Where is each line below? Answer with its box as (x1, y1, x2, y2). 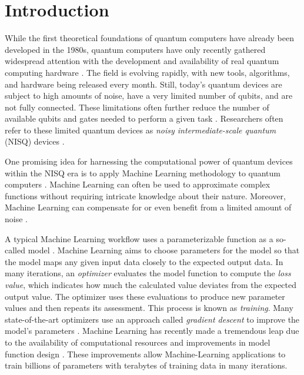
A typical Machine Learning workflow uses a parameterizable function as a (5, 232, 273, 245)
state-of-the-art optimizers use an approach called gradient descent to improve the (5, 313, 300, 325)
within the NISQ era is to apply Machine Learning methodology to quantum (5, 166, 280, 179)
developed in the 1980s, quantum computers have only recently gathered (5, 43, 266, 55)
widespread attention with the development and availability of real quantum (5, 55, 279, 67)
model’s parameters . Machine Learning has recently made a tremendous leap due (5, 324, 299, 337)
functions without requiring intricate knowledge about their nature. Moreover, (5, 189, 286, 202)
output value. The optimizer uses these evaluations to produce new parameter (5, 290, 285, 302)
